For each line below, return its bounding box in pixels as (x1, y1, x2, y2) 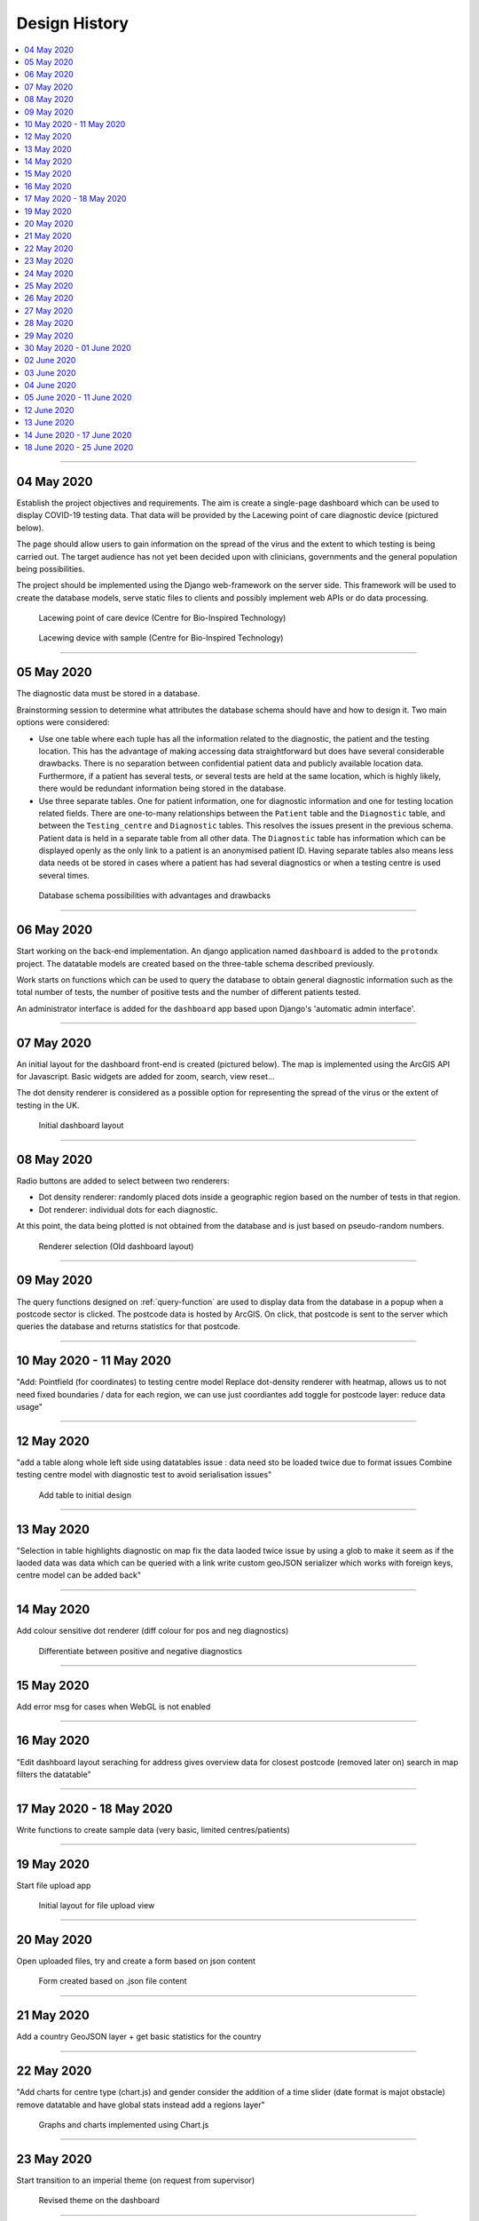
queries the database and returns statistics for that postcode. (16, 1321, 241, 1332)
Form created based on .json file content (38, 1976, 187, 1986)
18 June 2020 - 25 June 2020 (24, 442, 134, 453)
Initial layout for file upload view (38, 1900, 155, 1911)
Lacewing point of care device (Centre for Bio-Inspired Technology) (38, 613, 287, 624)
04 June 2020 (24, 380, 77, 391)
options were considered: (16, 717, 110, 728)
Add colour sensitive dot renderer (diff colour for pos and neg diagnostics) (16, 1626, 289, 1636)
